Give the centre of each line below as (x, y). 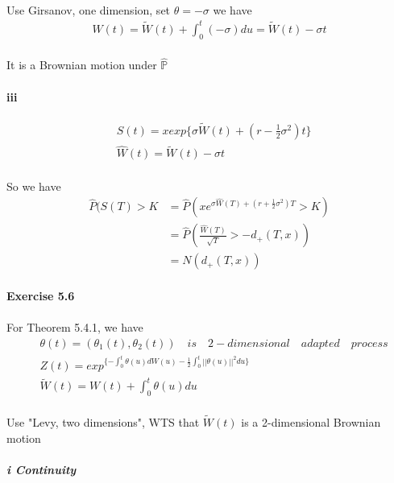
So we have (34, 186)
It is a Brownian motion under (82, 65)
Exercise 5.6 (41, 296)
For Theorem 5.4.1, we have (75, 327)
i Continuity (41, 469)
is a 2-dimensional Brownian (311, 422)
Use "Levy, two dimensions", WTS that (103, 422)
